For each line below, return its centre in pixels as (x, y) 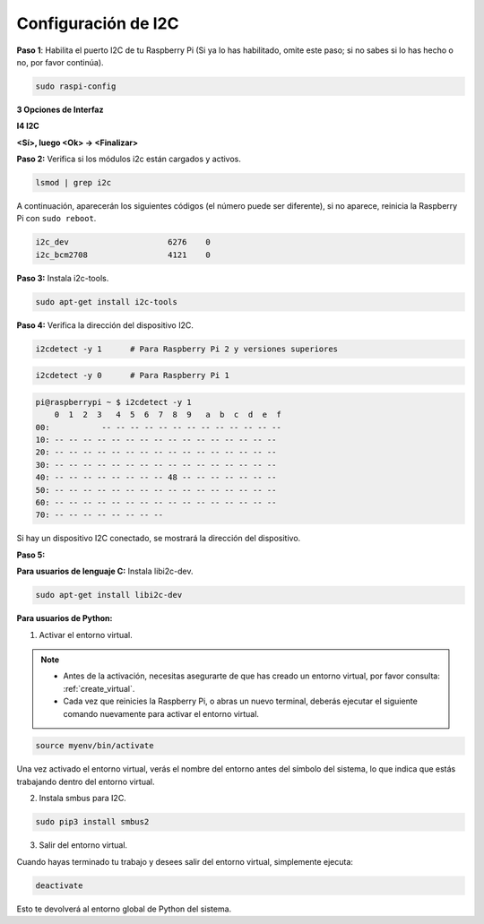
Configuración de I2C (98, 23)
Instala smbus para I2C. (83, 799)
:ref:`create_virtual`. (99, 688)
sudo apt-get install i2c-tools (107, 302)
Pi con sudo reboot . (56, 219)
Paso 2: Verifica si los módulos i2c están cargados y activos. (129, 159)
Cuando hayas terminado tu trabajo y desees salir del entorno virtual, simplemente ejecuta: (185, 861)
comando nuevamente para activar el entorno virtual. (161, 713)
